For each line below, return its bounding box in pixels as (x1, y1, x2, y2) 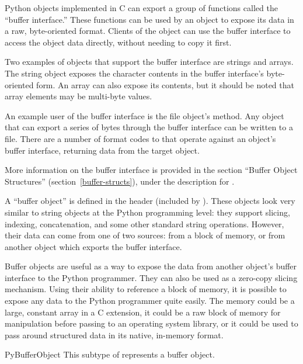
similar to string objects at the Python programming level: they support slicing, (5, 206, 290, 218)
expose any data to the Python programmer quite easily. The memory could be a (5, 294, 295, 307)
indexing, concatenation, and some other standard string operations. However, (5, 217, 284, 230)
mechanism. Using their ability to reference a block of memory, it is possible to (5, 283, 287, 295)
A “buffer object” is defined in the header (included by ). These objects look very (5, 195, 295, 207)
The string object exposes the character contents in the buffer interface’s (5, 67, 264, 79)
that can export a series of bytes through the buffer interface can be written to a (5, 121, 293, 133)
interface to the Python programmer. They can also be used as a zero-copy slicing (5, 271, 298, 283)
